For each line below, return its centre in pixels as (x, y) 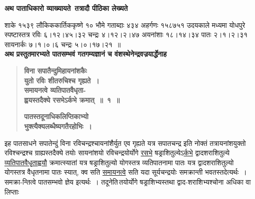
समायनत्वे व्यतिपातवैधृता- (55, 90)
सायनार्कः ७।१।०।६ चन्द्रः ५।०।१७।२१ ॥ (63, 44)
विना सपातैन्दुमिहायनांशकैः (56, 70)
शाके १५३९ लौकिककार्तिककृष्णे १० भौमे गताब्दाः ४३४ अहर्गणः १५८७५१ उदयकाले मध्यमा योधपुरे (125, 25)
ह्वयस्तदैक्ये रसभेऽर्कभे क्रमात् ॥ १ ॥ (72, 99)
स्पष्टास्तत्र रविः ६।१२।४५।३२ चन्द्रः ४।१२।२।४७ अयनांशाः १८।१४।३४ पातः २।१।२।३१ (126, 34)
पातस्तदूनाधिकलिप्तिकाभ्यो (56, 116)
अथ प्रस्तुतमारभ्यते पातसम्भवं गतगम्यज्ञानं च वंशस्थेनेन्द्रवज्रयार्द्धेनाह (86, 54)
